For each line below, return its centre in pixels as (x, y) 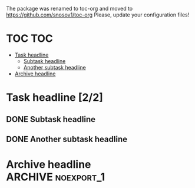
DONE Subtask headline (51, 119)
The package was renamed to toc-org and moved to (70, 9)
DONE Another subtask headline (67, 139)
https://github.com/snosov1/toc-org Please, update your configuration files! (98, 15)
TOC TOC (29, 39)
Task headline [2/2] (54, 98)
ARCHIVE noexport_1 (56, 177)
